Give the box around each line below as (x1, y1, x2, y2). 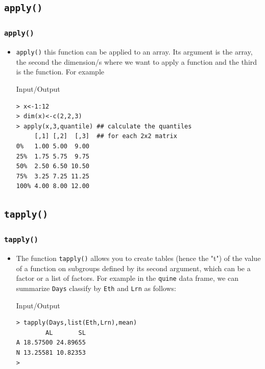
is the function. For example (16, 66, 105, 77)
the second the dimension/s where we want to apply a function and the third (16, 56, 257, 67)
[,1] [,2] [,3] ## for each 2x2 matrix (34, 133, 177, 140)
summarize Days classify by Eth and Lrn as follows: (16, 282, 176, 293)
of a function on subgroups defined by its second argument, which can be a (16, 262, 251, 273)
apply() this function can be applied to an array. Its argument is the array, (16, 46, 253, 57)
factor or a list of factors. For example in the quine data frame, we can (16, 273, 239, 283)
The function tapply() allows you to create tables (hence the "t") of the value (16, 253, 261, 263)
